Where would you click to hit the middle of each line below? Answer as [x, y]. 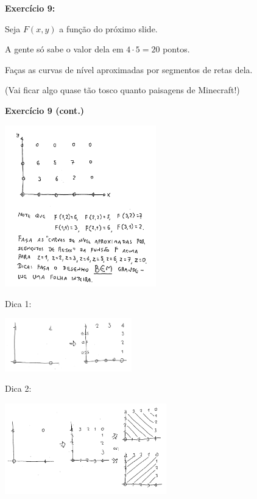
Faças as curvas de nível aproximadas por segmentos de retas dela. [129, 69]
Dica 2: [18, 388]
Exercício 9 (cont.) [45, 110]
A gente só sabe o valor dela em [64, 49]
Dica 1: [18, 303]
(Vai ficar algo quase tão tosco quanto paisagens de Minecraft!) [122, 90]
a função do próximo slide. [108, 28]
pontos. [176, 49]
